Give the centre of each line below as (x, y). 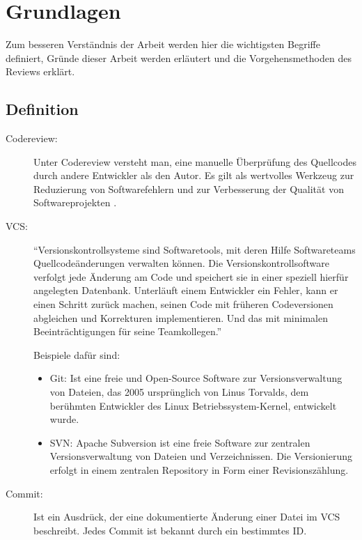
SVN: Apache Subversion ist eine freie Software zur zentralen (180, 442)
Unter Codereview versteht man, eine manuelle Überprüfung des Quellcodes (195, 161)
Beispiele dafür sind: (77, 354)
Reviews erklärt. (40, 71)
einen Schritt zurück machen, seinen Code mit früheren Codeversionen (183, 304)
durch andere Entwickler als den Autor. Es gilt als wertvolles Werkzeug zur (194, 175)
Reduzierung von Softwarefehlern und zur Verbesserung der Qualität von (189, 188)
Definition (42, 109)
